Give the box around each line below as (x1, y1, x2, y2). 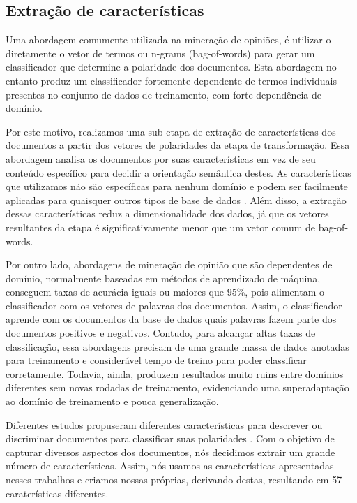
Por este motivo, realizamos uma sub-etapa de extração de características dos (6, 124, 336, 138)
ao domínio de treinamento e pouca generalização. (6, 394, 219, 409)
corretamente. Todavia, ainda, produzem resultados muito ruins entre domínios (6, 366, 344, 381)
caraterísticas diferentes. (6, 486, 109, 500)
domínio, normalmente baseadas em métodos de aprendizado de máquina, (6, 270, 321, 285)
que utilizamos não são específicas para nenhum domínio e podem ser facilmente (6, 179, 348, 194)
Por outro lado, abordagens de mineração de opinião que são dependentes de (6, 257, 333, 272)
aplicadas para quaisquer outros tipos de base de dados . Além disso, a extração (6, 192, 347, 207)
